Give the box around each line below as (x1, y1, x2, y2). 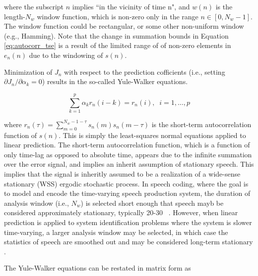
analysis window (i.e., (4, 197, 69, 208)
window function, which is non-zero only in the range (37, 11, 198, 21)
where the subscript (4, 1, 64, 11)
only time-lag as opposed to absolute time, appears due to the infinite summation (4, 149, 252, 159)
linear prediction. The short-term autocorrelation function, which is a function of (4, 139, 250, 150)
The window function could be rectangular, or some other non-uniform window (4, 21, 244, 31)
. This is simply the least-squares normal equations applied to (59, 130, 246, 140)
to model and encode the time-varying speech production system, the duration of (4, 188, 251, 198)
